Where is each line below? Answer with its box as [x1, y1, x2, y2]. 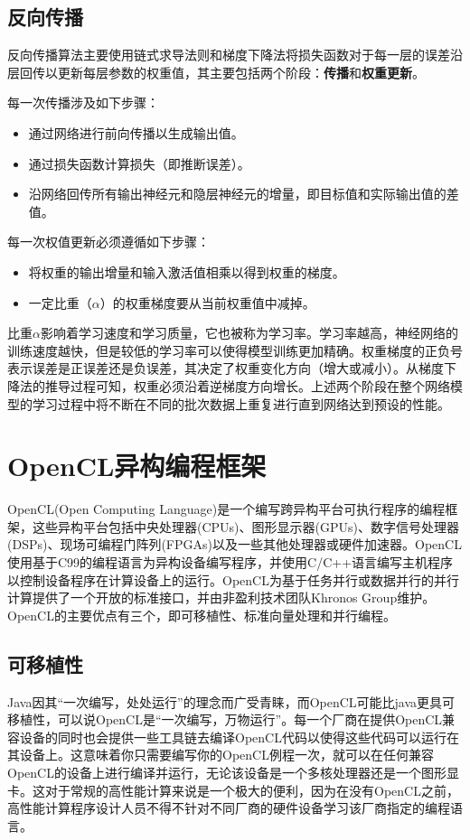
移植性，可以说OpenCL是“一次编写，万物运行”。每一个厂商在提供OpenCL [7, 710, 443, 729]
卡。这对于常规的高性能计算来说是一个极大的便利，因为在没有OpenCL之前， [7, 780, 459, 799]
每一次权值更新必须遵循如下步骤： [7, 232, 210, 251]
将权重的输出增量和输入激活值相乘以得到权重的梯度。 [28, 262, 345, 281]
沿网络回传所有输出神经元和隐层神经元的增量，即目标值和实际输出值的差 [28, 184, 459, 203]
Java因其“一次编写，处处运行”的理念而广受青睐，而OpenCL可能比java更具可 [7, 692, 456, 711]
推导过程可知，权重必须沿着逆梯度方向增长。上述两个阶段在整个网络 [44, 376, 450, 395]
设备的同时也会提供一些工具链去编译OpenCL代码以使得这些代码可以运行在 [19, 727, 459, 746]
